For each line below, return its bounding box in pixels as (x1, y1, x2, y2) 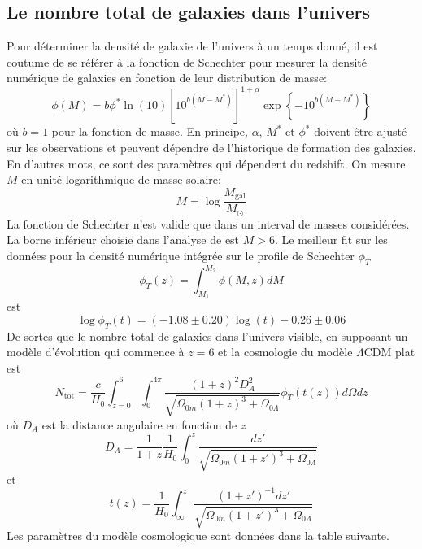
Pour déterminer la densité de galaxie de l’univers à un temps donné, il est (7, 37, 378, 54)
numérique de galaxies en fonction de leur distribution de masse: (7, 69, 327, 86)
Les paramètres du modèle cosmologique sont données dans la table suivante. (7, 527, 389, 544)
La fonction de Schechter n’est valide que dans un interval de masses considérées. (7, 215, 410, 232)
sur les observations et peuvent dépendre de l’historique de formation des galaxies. (7, 139, 416, 156)
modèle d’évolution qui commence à (7, 343, 185, 360)
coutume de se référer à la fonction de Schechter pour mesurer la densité (7, 53, 368, 70)
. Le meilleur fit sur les (274, 231, 388, 248)
